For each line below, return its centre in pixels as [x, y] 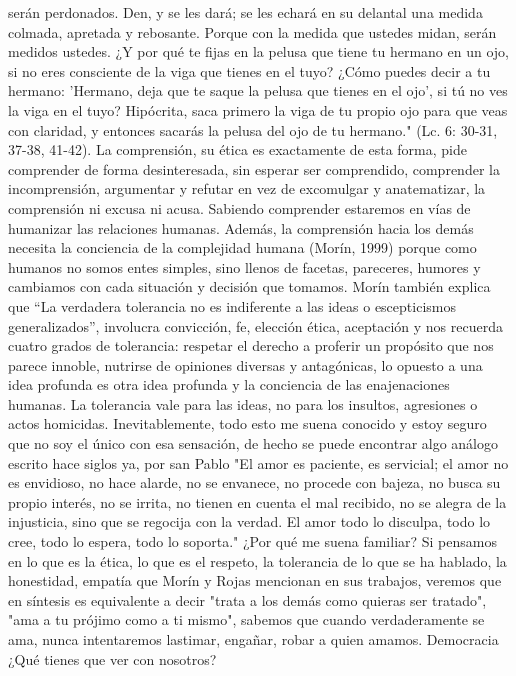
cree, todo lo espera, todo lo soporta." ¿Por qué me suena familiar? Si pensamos [252, 541]
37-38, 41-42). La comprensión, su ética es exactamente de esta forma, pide [238, 149]
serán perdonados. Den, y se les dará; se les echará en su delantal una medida [245, 12]
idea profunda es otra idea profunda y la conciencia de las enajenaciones [229, 384]
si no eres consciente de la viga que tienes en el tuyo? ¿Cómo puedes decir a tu [249, 70]
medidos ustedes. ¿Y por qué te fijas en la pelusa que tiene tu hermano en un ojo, [258, 51]
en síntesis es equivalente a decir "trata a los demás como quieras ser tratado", [247, 599]
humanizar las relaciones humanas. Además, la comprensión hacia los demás [241, 227]
